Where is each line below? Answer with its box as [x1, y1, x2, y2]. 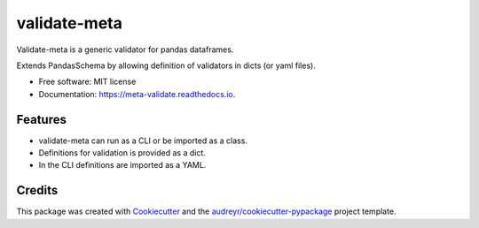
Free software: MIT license [38, 76, 137, 87]
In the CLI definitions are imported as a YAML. [38, 160, 207, 171]
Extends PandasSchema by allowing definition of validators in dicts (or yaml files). [16, 60, 317, 71]
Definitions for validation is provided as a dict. [38, 148, 206, 158]
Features [16, 111, 67, 127]
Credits [16, 183, 59, 198]
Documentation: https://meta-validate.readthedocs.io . [38, 88, 236, 99]
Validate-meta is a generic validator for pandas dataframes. [16, 44, 234, 55]
